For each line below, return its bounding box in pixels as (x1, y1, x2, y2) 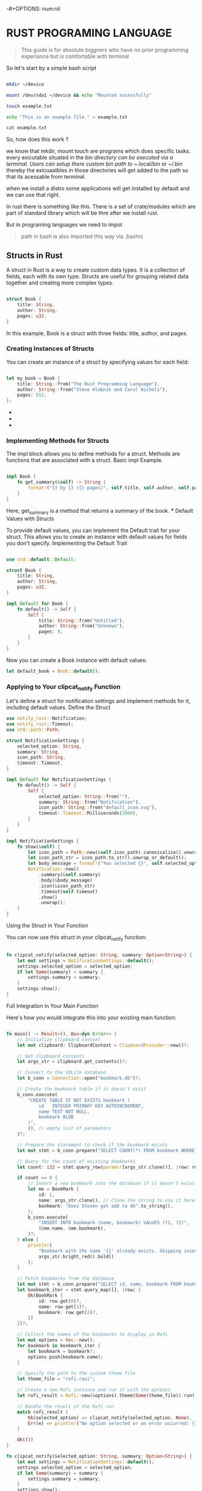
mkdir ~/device (6, 81, 44, 87)
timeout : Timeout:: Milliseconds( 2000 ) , (38, 810, 138, 816)
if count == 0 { (17, 1175, 58, 1181)
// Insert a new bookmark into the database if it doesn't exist (28, 1181, 195, 1187)
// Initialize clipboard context (17, 1036, 101, 1042)
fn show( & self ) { (17, 844, 61, 850)
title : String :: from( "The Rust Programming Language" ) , (17, 380, 161, 387)
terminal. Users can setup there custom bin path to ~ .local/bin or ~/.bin (6, 160, 183, 168)
